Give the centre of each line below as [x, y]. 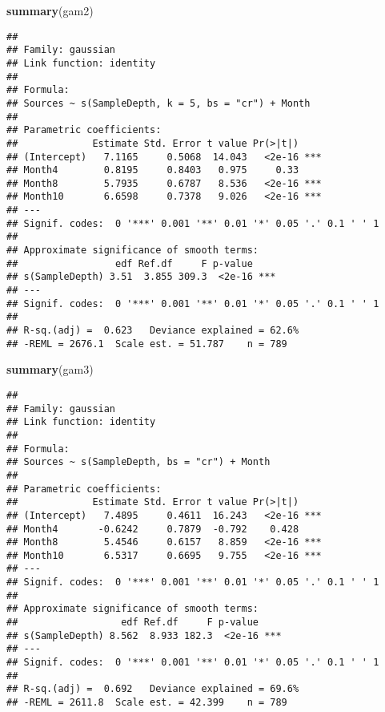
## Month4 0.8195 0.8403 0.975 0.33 [153, 170]
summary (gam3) [50, 369]
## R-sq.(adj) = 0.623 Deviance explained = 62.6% [153, 331]
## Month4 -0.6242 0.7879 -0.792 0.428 [153, 529]
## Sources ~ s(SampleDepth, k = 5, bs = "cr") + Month [158, 103]
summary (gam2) [50, 10]
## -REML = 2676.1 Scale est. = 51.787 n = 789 [147, 344]
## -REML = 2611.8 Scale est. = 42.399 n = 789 [147, 703]
